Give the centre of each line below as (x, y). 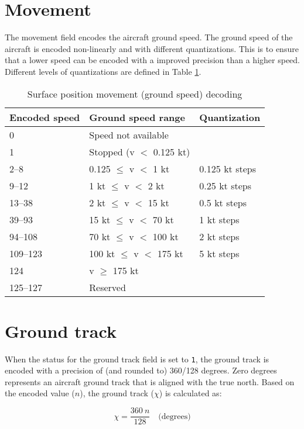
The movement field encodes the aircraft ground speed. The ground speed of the (149, 37)
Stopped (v (112, 151)
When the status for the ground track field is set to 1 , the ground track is (137, 359)
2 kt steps (219, 236)
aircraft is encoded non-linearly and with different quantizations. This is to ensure (152, 48)
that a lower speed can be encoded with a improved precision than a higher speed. (152, 60)
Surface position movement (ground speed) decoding (135, 94)
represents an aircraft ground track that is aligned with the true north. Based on (150, 381)
